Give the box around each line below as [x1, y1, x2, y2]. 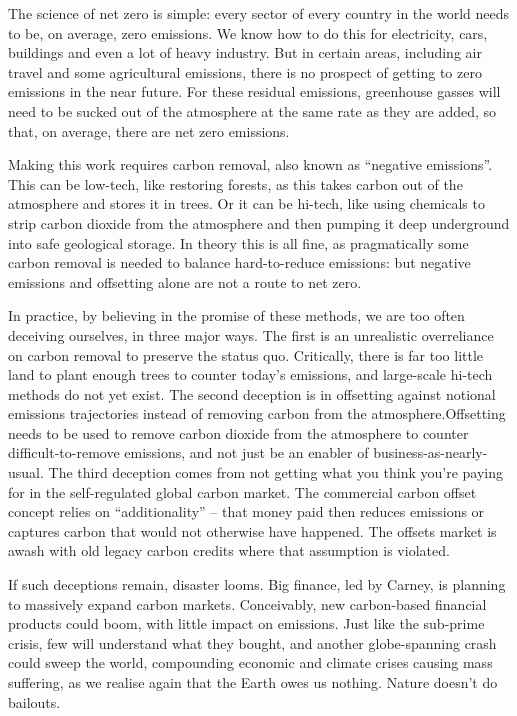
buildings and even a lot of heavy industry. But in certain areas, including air [8, 42, 482, 63]
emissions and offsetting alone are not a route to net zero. [8, 271, 362, 292]
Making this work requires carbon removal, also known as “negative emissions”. [8, 154, 493, 175]
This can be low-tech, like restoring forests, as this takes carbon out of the [8, 173, 463, 194]
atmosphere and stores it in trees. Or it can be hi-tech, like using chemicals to [8, 193, 485, 214]
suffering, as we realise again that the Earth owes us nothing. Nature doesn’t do [8, 672, 498, 692]
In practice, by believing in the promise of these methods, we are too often [8, 305, 465, 326]
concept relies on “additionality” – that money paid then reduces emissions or [8, 501, 485, 522]
